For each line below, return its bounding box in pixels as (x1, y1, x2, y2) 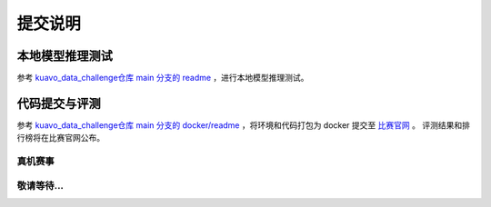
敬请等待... (16, 179, 64, 192)
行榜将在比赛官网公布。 (16, 133, 105, 143)
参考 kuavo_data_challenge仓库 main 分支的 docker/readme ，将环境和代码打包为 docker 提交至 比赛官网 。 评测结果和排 (16, 119, 470, 131)
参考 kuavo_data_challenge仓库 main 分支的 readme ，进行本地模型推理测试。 (16, 73, 309, 84)
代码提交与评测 (16, 95, 101, 111)
